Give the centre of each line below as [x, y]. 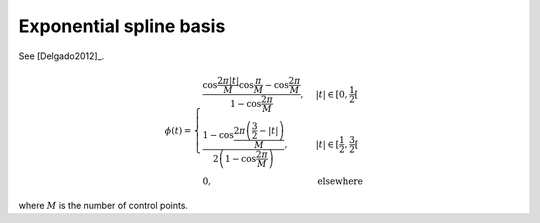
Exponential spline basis [122, 26]
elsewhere [340, 181]
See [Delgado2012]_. [61, 56]
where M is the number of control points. [103, 205]
